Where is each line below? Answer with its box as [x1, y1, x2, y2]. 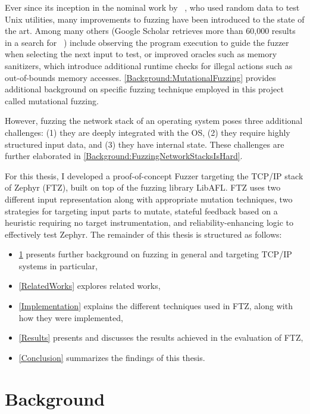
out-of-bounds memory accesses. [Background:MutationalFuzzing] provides [5, 71, 276, 83]
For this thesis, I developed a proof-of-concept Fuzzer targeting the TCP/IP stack [5, 169, 303, 182]
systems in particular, [18, 259, 98, 272]
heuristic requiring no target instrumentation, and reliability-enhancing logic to [5, 216, 294, 229]
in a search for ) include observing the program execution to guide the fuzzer [5, 36, 289, 48]
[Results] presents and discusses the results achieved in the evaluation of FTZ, [18, 331, 303, 344]
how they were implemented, [18, 311, 123, 323]
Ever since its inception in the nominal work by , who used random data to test [5, 1, 300, 13]
